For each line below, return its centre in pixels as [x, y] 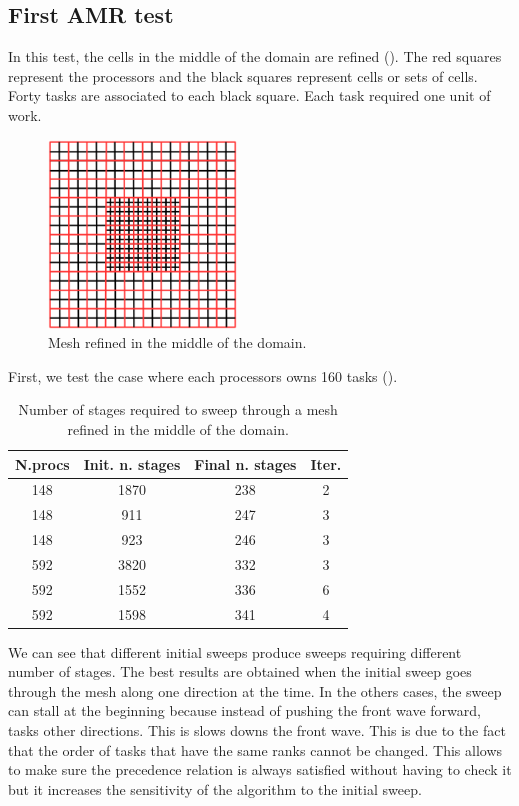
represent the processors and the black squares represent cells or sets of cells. [243, 75]
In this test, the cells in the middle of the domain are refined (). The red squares [255, 56]
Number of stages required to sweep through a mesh [178, 409]
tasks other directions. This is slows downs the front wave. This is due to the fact [257, 730]
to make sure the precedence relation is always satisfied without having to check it [260, 769]
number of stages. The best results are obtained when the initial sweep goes [240, 671]
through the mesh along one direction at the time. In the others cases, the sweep [255, 690]
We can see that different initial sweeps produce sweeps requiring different [235, 651]
